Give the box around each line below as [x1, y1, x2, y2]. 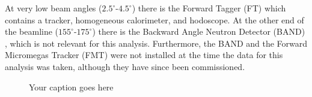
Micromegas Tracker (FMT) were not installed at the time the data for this [5, 48, 283, 61]
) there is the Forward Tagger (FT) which [132, 2, 286, 14]
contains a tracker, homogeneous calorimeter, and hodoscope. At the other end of [5, 13, 304, 26]
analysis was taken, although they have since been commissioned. [5, 60, 245, 72]
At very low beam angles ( [5, 2, 102, 14]
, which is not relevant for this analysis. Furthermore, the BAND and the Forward [5, 37, 308, 49]
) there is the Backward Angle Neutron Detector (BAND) [92, 25, 305, 38]
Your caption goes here [29, 80, 114, 93]
